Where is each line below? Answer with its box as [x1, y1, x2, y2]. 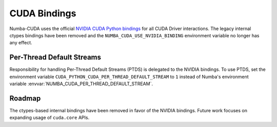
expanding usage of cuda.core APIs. [9, 115, 90, 121]
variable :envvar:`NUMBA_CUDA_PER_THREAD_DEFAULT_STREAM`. [9, 81, 153, 87]
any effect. [9, 40, 33, 46]
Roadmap [9, 94, 41, 103]
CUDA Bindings [9, 8, 76, 19]
